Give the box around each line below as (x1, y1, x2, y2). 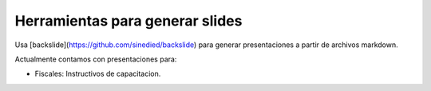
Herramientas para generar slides (14, 12, 243, 30)
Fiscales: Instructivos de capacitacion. (34, 69, 161, 79)
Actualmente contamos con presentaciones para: (14, 54, 177, 64)
